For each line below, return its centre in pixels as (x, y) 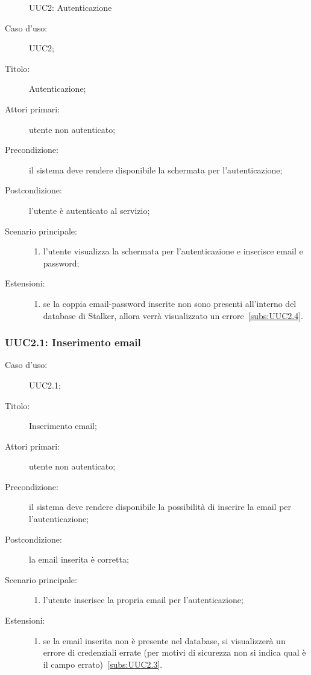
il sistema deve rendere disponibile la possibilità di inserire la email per (160, 507)
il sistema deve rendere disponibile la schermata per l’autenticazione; (156, 170)
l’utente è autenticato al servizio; (90, 210)
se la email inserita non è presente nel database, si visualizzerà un (164, 640)
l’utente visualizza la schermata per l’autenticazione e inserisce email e (173, 251)
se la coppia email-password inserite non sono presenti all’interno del (170, 303)
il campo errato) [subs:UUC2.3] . (103, 664)
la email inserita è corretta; (79, 559)
